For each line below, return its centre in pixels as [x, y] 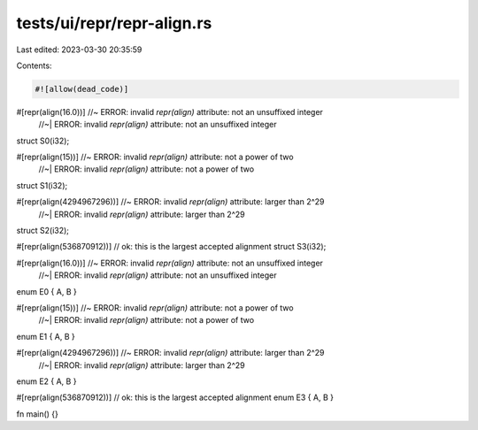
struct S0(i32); [43, 141]
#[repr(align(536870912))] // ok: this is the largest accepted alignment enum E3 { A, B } [175, 397]
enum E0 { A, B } [46, 291]
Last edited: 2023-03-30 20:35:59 [79, 50]
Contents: [34, 65]
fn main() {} [38, 414]
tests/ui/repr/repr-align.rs [114, 23]
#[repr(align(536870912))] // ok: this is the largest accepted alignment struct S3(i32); [171, 247]
